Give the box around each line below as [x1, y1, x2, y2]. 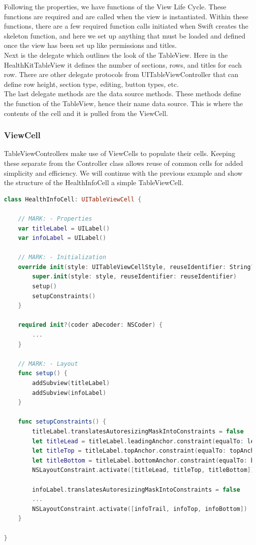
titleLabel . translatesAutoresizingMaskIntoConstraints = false [32, 428, 244, 435]
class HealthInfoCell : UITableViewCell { [4, 195, 142, 203]
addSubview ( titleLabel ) [32, 380, 110, 387]
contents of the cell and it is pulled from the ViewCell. [4, 108, 168, 118]
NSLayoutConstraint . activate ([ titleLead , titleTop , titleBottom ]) [32, 467, 255, 474]
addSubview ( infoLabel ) [32, 389, 106, 396]
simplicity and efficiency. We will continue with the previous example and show [4, 167, 243, 178]
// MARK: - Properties [18, 215, 92, 222]
